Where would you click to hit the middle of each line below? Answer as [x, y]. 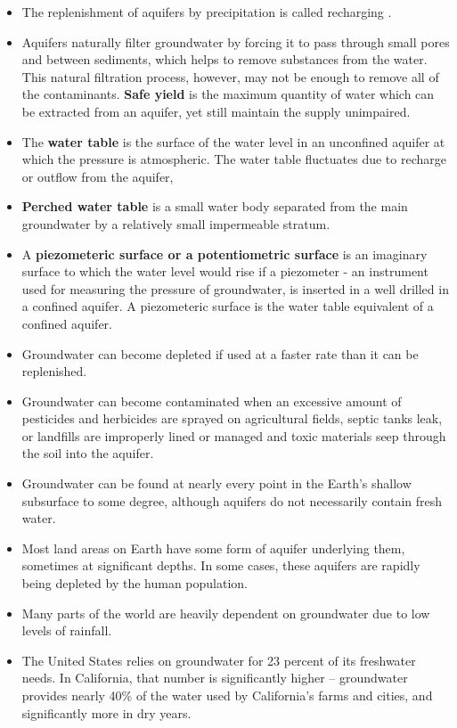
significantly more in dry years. [106, 712]
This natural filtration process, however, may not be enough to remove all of [230, 76]
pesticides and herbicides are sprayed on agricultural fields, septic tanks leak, [232, 418]
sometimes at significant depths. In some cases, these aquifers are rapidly [221, 565]
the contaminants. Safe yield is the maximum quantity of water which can [228, 94]
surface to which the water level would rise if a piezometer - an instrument [225, 271]
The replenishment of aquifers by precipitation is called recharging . [207, 12]
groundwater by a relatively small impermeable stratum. [176, 223]
